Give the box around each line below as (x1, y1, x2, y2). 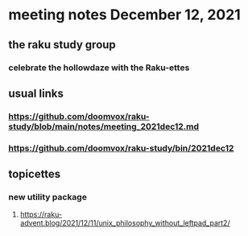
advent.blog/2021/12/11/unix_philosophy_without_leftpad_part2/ (19, 218, 231, 228)
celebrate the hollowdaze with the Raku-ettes (8, 62, 190, 73)
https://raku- (19, 209, 63, 219)
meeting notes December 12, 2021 (8, 6, 242, 24)
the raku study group (8, 38, 117, 52)
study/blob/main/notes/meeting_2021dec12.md (8, 121, 200, 132)
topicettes (8, 168, 61, 181)
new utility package (8, 192, 87, 203)
